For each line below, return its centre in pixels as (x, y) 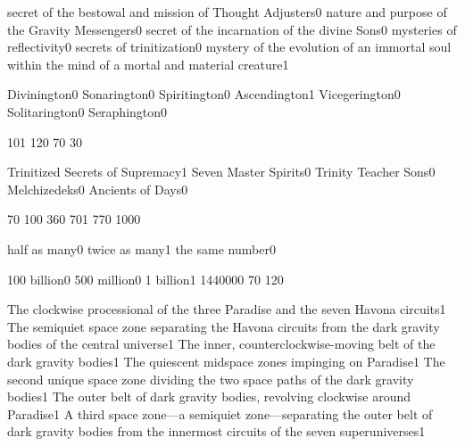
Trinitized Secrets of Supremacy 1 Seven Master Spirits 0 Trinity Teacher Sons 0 (221, 172)
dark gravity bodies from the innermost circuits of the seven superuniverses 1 (216, 431)
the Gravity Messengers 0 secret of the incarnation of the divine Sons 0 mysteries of (232, 29)
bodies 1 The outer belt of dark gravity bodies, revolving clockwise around (209, 396)
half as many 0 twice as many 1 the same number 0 (141, 248)
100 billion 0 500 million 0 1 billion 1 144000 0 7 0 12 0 (145, 279)
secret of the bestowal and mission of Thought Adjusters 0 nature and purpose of (227, 12)
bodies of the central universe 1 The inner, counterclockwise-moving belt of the (221, 344)
